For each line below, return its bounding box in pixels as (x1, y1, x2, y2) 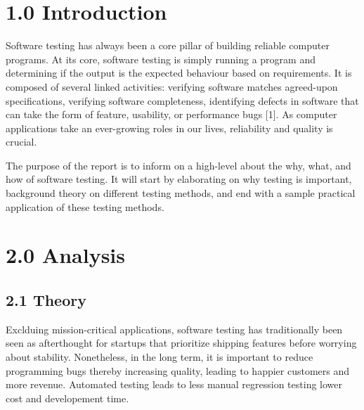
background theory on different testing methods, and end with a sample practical (6, 186, 356, 200)
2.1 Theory (6, 289, 86, 311)
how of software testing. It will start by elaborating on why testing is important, (6, 172, 352, 186)
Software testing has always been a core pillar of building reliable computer (6, 38, 330, 53)
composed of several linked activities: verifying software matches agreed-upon (6, 79, 338, 94)
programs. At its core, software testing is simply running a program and (6, 51, 316, 66)
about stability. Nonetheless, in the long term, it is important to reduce (6, 350, 313, 364)
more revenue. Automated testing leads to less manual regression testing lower (6, 377, 342, 392)
